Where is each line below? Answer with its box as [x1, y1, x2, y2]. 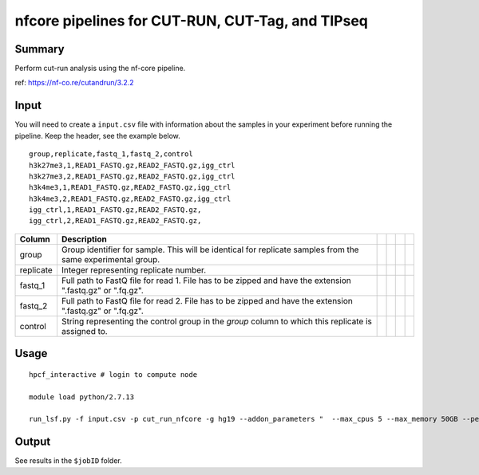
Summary [14, 42, 65, 56]
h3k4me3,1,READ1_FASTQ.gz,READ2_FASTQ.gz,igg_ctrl [29, 183, 232, 192]
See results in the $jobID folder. [14, 456, 123, 465]
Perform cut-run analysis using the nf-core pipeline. [14, 64, 186, 73]
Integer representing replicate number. [61, 264, 207, 275]
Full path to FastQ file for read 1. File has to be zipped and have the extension [61, 275, 351, 286]
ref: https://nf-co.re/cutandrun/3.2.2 [14, 78, 135, 88]
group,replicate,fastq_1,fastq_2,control [29, 150, 193, 159]
